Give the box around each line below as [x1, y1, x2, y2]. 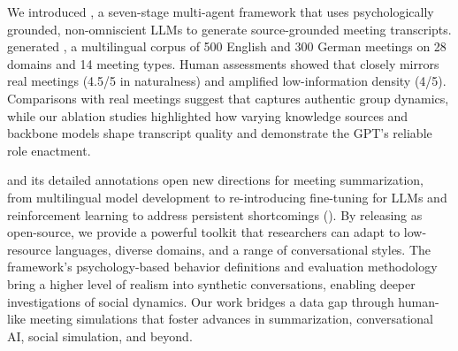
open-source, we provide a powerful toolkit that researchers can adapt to [7, 223, 401, 241]
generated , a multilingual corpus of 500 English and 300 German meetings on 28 [7, 37, 447, 56]
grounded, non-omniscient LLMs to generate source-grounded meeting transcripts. [7, 19, 452, 38]
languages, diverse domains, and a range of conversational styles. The [55, 240, 431, 258]
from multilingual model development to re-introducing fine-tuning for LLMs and [7, 187, 447, 206]
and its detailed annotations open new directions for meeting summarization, [7, 171, 424, 189]
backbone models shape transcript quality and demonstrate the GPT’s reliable [7, 124, 432, 142]
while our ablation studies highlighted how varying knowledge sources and [7, 106, 408, 125]
